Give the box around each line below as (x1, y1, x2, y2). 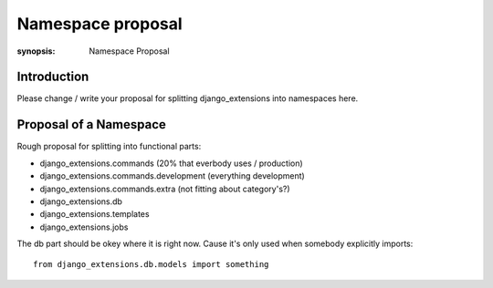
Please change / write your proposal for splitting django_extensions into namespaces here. (16, 93, 359, 104)
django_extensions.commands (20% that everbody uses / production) (39, 158, 303, 169)
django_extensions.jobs (39, 221, 129, 232)
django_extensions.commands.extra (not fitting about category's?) (39, 183, 291, 194)
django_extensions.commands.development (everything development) (39, 170, 305, 181)
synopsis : (16, 46, 56, 57)
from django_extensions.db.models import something (33, 260, 269, 270)
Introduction (16, 69, 89, 85)
